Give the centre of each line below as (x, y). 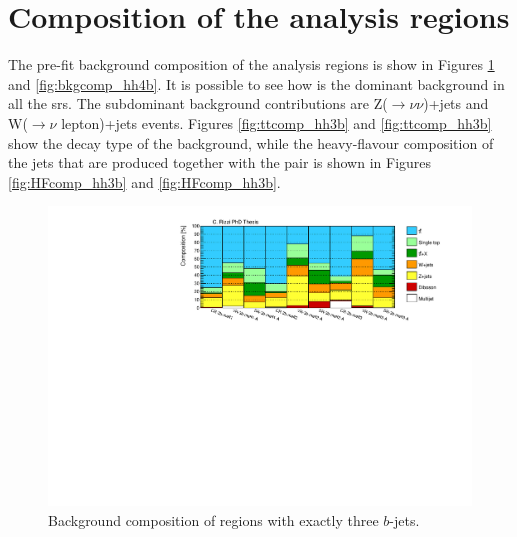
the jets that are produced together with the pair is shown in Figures (220, 162)
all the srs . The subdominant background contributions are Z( (198, 103)
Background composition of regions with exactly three (213, 519)
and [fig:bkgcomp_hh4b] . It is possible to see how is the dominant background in (256, 83)
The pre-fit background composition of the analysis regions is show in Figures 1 (251, 64)
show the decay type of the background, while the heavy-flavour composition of (251, 142)
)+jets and (456, 103)
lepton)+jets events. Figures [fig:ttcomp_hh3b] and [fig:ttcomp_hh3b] (276, 122)
